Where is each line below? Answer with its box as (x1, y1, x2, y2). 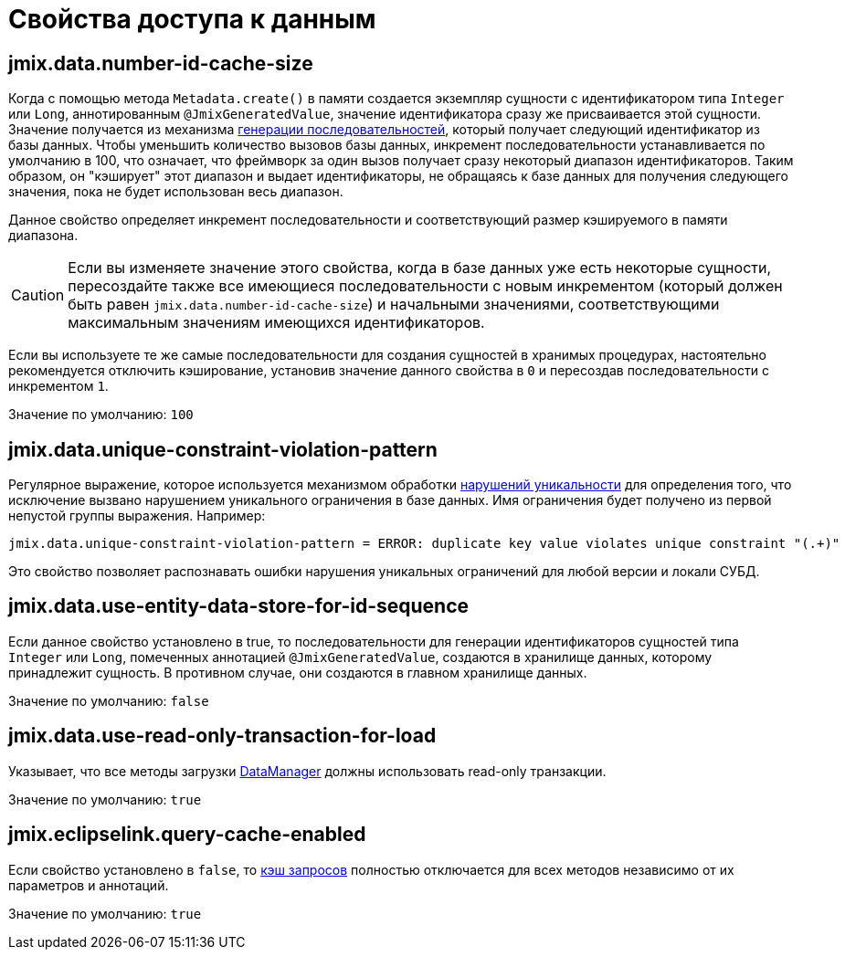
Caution (11, 286, 65, 305)
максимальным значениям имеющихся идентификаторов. (68, 313, 485, 332)
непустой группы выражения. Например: (8, 508, 266, 524)
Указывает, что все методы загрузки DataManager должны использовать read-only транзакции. (8, 762, 607, 779)
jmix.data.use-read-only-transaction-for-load (8, 724, 437, 748)
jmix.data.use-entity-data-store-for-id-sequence (8, 594, 469, 618)
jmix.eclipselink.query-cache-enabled (8, 823, 366, 847)
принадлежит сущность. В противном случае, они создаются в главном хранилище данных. (8, 664, 587, 680)
